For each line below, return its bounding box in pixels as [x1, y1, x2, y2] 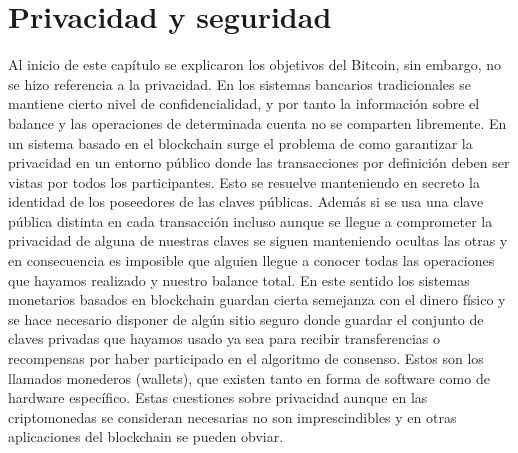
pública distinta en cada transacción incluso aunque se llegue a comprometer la [8, 210, 493, 231]
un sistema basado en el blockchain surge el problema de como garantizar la [8, 132, 473, 153]
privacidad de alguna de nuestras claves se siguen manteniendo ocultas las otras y [8, 230, 508, 251]
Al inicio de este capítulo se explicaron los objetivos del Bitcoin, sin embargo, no [8, 54, 501, 75]
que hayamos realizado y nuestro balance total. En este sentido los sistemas [8, 269, 470, 290]
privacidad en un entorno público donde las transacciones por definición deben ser [8, 152, 510, 173]
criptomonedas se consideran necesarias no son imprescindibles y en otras [8, 406, 457, 427]
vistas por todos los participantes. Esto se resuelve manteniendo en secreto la [8, 171, 480, 192]
